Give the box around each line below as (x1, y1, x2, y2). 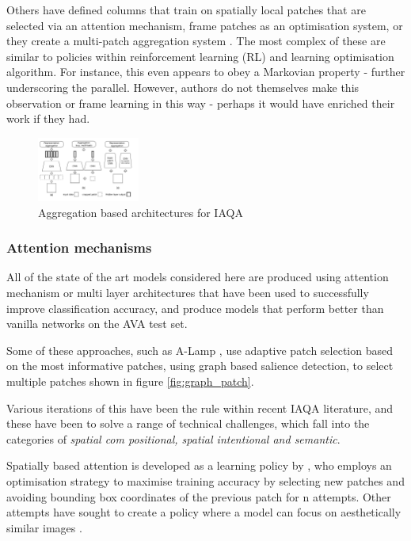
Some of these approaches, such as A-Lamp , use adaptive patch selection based (6, 341, 393, 358)
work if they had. (6, 110, 90, 127)
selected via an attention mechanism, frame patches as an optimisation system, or (6, 17, 403, 33)
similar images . (6, 519, 82, 535)
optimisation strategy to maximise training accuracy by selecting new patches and (6, 472, 405, 489)
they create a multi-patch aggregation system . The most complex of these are (6, 32, 386, 49)
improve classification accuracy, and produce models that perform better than (6, 299, 384, 316)
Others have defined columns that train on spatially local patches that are (6, 2, 366, 17)
